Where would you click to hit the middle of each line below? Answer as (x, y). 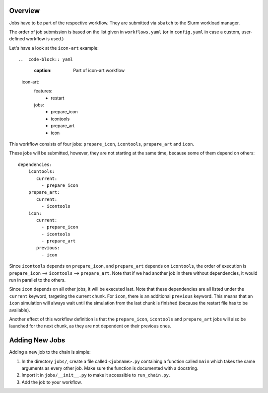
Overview (25, 11)
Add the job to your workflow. (52, 382)
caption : (43, 71)
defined (17, 39)
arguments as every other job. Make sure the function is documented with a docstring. (110, 368)
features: (43, 91)
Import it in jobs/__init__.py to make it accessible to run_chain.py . (96, 375)
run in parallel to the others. (37, 280)
